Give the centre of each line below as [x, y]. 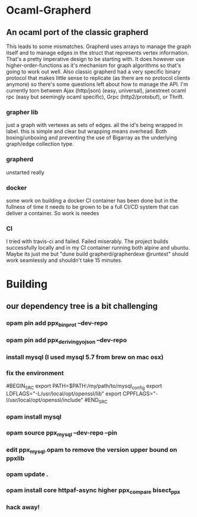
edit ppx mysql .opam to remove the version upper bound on [92, 450]
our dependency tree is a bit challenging [82, 306]
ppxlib [15, 458]
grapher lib [22, 112]
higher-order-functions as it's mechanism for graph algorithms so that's [94, 65]
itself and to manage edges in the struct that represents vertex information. [98, 53]
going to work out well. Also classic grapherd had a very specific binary [93, 71]
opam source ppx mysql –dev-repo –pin [62, 433]
